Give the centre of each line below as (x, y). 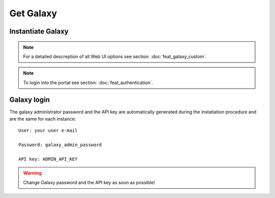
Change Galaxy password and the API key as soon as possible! (89, 182)
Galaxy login (30, 100)
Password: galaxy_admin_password (60, 145)
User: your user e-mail (48, 131)
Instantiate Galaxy (39, 31)
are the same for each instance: (43, 119)
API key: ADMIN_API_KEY (48, 159)
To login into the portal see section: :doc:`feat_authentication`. (88, 82)
